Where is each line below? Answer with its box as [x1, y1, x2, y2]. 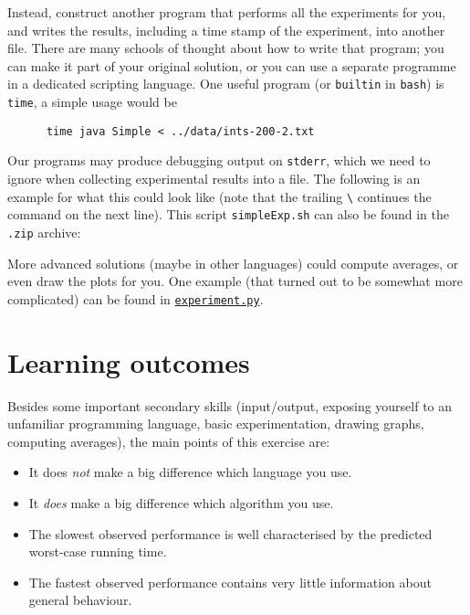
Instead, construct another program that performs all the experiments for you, [7, 3, 446, 21]
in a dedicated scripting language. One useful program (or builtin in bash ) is [7, 74, 444, 93]
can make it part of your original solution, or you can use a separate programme [7, 56, 456, 75]
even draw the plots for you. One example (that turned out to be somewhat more [7, 271, 463, 291]
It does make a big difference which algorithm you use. [28, 493, 334, 512]
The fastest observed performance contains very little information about [28, 572, 432, 591]
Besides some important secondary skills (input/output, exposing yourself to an [7, 396, 453, 415]
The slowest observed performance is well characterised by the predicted [28, 524, 433, 543]
